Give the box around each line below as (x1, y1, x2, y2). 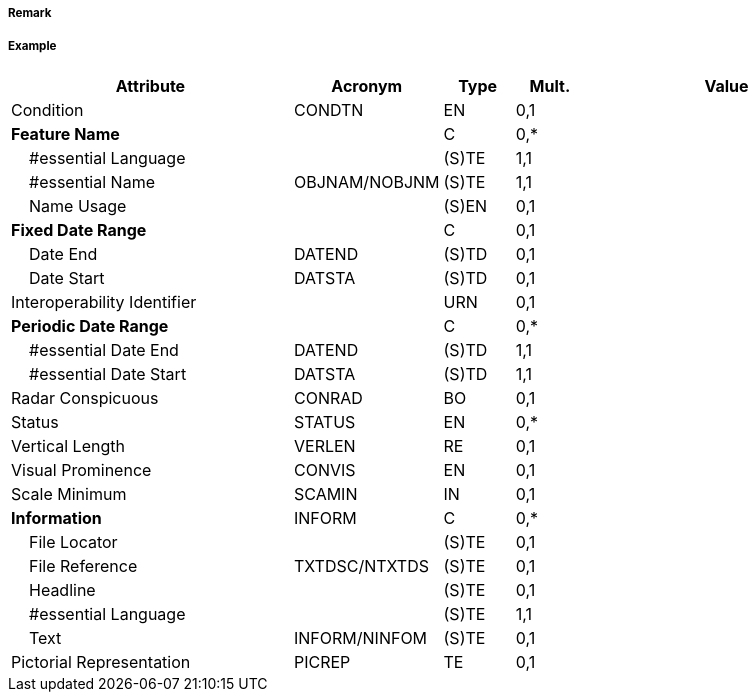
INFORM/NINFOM (293, 627, 428, 648)
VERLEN (293, 435, 356, 456)
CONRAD (293, 387, 363, 408)
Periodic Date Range (11, 315, 169, 336)
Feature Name (11, 123, 120, 144)
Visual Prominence (11, 459, 152, 480)
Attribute (115, 75, 186, 96)
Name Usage (29, 195, 127, 216)
